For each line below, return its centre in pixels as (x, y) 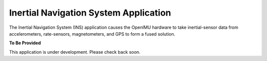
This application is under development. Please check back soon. (75, 52)
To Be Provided (25, 43)
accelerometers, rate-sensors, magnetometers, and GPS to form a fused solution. (92, 34)
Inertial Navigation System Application (90, 13)
